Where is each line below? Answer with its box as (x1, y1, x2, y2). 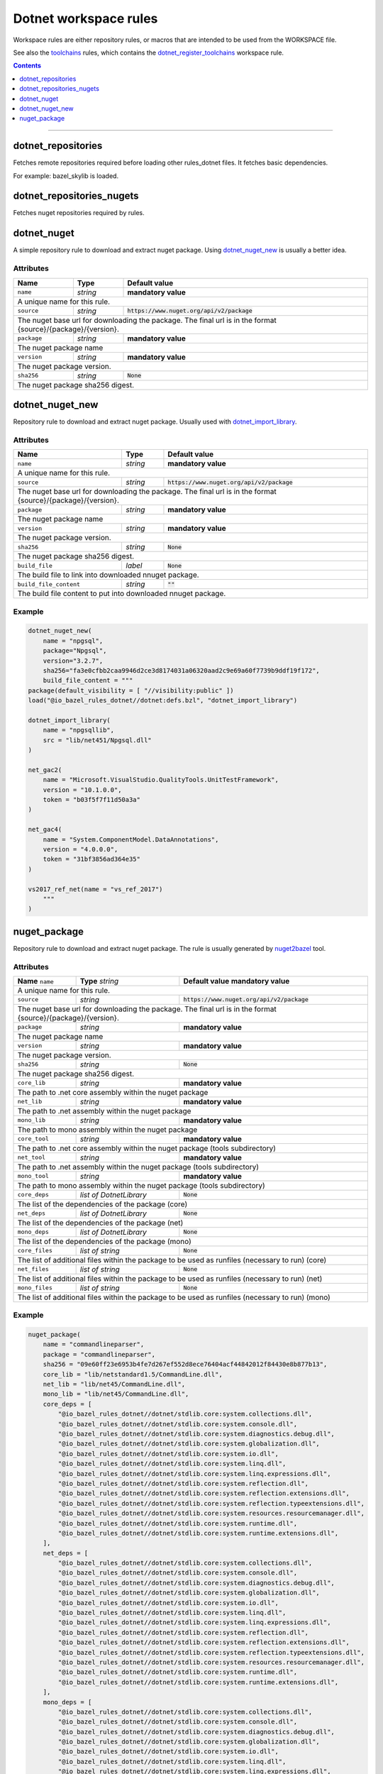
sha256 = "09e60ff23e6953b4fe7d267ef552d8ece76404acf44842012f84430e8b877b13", (43, 1360, 328, 1369)
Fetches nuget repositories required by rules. (13, 209, 145, 217)
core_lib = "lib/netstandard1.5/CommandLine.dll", (43, 1370, 223, 1378)
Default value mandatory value (183, 976, 290, 986)
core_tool (17, 1135, 50, 1142)
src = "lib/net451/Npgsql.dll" (43, 736, 152, 744)
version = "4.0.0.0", (43, 845, 118, 853)
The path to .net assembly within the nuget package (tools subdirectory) (17, 1162, 259, 1172)
